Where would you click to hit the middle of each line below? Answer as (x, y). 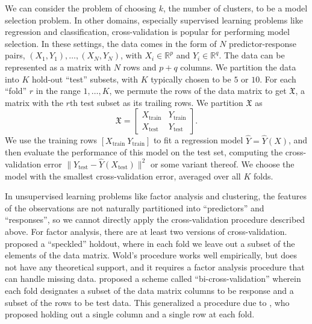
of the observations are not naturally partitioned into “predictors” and (135, 207)
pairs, (15, 55)
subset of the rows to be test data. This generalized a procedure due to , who (147, 302)
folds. (263, 176)
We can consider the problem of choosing (81, 8)
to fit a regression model (198, 140)
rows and (140, 67)
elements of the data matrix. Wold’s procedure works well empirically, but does (151, 255)
